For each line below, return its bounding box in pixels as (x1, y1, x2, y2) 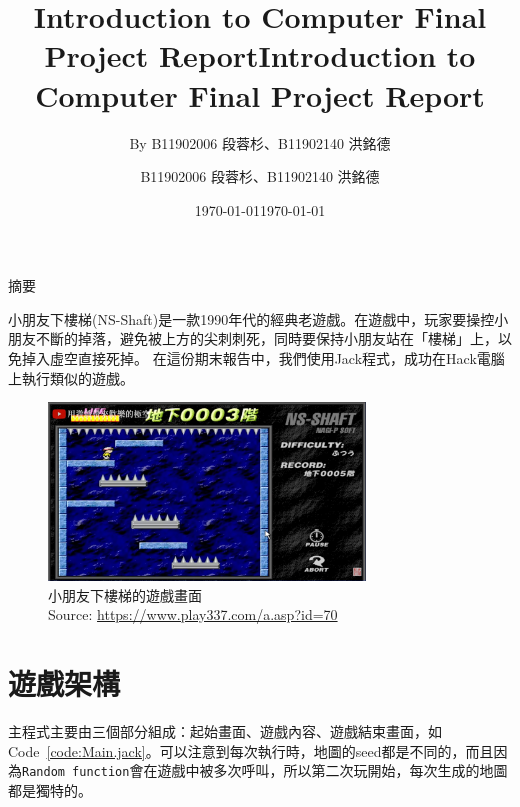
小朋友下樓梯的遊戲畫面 (48, 584, 202, 605)
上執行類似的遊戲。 (8, 367, 134, 388)
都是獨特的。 (8, 779, 92, 800)
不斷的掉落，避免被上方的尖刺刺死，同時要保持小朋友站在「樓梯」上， (35, 328, 498, 349)
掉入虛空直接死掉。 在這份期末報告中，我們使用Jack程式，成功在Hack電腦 (21, 348, 505, 369)
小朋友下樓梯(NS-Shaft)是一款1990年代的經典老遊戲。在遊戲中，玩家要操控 (8, 308, 495, 329)
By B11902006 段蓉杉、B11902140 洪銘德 (129, 132, 391, 153)
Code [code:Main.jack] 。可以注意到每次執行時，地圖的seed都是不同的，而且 (8, 740, 494, 761)
